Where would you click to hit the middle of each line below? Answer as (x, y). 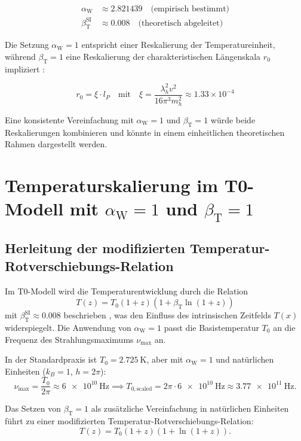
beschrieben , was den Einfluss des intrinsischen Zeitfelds (167, 315)
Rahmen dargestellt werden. (56, 144)
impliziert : (25, 69)
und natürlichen (245, 359)
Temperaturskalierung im (112, 185)
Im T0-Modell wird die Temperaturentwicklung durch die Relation (127, 291)
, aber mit (165, 359)
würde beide (233, 119)
